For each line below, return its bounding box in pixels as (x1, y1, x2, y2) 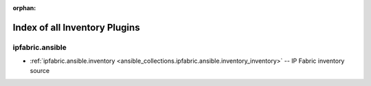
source (30, 66, 50, 74)
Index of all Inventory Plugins (12, 21, 140, 33)
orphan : (12, 4, 36, 12)
